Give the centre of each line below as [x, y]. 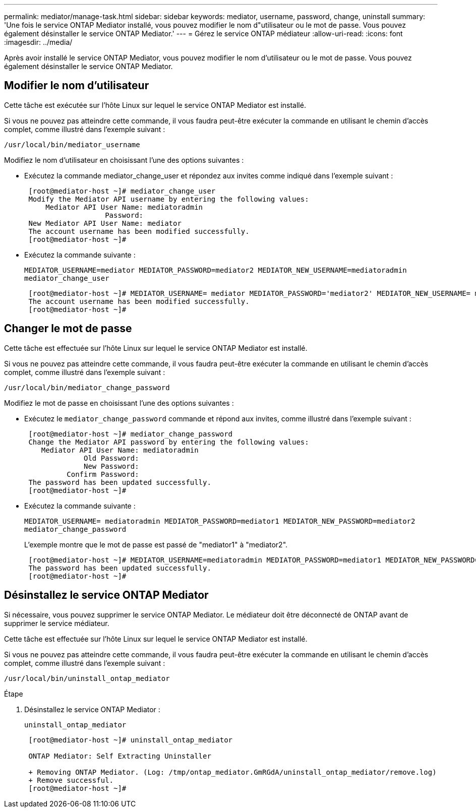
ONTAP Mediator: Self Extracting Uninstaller [120, 756]
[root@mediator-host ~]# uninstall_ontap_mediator [131, 740]
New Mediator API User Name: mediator [105, 223]
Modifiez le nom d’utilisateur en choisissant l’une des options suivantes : [124, 160]
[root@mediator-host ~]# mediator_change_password [131, 434]
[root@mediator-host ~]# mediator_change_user [122, 191]
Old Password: [111, 458]
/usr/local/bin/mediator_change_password [87, 387]
